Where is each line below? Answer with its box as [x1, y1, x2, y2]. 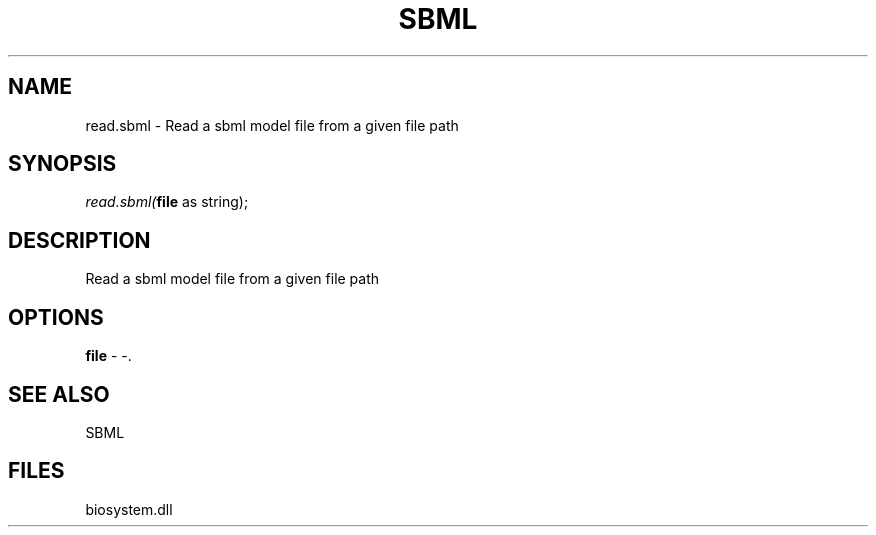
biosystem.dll [85, 500, 173, 518]
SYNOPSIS [8, 151, 117, 177]
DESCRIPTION [8, 227, 151, 253]
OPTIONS [8, 304, 104, 330]
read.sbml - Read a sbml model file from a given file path [85, 116, 459, 134]
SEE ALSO [8, 381, 110, 407]
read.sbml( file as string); [85, 193, 249, 211]
